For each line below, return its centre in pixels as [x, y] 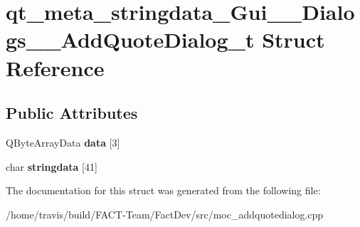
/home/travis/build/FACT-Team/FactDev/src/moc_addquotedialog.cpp [165, 214]
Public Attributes [72, 113]
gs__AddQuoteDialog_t [130, 39]
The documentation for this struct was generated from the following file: [163, 190]
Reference [55, 67]
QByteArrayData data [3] [63, 142]
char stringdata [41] [52, 166]
